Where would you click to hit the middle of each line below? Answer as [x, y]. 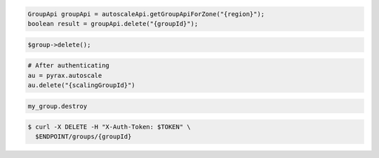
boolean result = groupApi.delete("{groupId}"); [113, 24]
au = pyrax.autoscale [65, 75]
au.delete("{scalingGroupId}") [82, 85]
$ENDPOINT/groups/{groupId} [84, 137]
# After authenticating [69, 66]
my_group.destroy [58, 106]
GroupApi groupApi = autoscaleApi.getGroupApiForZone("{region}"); [146, 14]
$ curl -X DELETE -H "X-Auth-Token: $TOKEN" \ [109, 127]
